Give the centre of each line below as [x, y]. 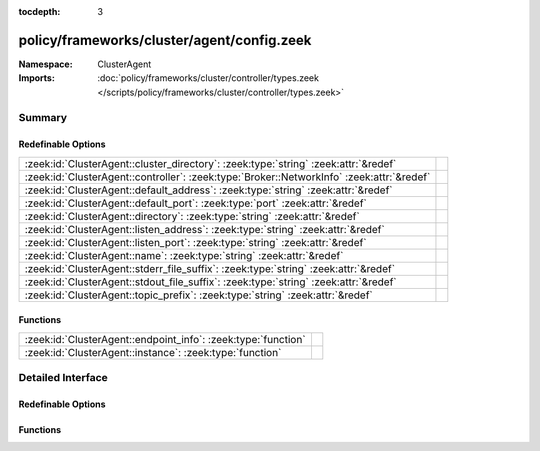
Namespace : [46, 64]
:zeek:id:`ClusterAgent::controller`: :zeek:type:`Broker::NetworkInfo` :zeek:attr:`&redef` [227, 177]
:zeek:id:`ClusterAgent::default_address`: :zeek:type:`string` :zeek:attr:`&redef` [208, 190]
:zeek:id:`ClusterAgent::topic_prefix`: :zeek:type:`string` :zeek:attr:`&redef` [199, 295]
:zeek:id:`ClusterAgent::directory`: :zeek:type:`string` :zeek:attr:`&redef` [192, 216]
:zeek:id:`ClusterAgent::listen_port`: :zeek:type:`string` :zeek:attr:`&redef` [195, 242]
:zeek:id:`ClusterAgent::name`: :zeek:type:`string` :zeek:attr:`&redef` [184, 255]
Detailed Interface [63, 378]
